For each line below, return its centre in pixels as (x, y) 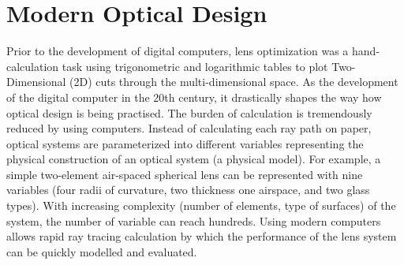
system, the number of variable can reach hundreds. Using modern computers (194, 220)
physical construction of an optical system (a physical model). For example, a (194, 159)
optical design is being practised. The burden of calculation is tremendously (189, 112)
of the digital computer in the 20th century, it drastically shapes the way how (194, 97)
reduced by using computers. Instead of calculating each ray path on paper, (189, 128)
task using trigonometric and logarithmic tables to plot (195, 66)
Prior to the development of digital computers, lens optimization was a (178, 51)
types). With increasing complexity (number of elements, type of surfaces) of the (201, 205)
